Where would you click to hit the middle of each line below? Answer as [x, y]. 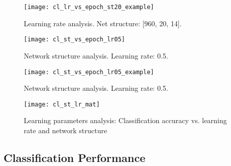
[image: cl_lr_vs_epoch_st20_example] [89, 7]
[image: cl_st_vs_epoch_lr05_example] [89, 72]
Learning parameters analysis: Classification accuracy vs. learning [125, 120]
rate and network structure [65, 130]
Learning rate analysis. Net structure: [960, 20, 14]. [103, 23]
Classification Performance [75, 157]
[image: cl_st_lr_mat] [62, 104]
